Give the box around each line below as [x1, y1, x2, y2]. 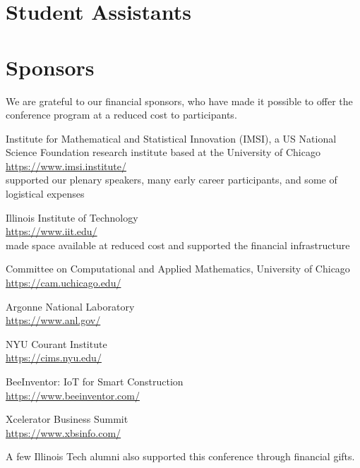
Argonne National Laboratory [6, 299, 135, 313]
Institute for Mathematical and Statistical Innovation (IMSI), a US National [6, 131, 337, 145]
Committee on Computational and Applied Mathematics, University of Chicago [6, 261, 350, 276]
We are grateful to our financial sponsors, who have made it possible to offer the [6, 93, 353, 108]
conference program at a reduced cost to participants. [6, 107, 237, 122]
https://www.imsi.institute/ [6, 158, 126, 173]
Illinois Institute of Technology [6, 210, 138, 224]
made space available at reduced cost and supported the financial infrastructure [6, 237, 350, 252]
